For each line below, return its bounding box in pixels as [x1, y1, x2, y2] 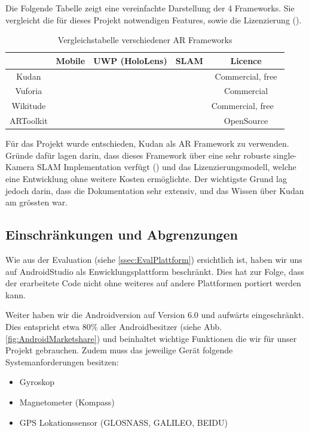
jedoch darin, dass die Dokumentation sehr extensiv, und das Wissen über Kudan [5, 184, 304, 196]
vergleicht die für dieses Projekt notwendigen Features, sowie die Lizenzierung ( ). [5, 13, 302, 26]
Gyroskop [19, 376, 54, 388]
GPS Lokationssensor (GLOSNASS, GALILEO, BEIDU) [19, 416, 228, 428]
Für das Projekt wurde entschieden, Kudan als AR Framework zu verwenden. [5, 137, 289, 150]
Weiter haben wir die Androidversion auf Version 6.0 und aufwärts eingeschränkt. [5, 308, 304, 321]
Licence [230, 54, 262, 66]
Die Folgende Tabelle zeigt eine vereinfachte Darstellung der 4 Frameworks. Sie [5, 2, 295, 14]
